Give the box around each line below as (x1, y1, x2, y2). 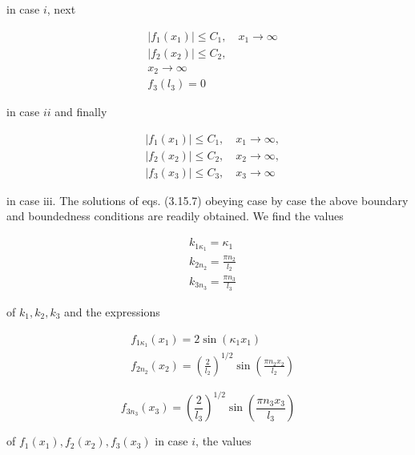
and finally (54, 103, 107, 120)
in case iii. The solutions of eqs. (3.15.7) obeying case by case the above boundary (6, 191, 409, 208)
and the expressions (64, 303, 160, 320)
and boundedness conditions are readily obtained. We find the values (6, 207, 344, 224)
